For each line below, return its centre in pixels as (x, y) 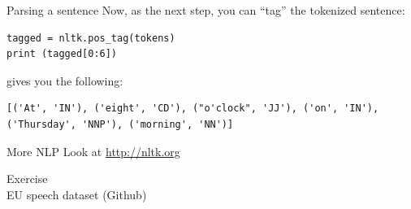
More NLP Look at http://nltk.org (93, 151)
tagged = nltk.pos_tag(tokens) (91, 38)
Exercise (27, 179)
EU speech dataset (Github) (77, 194)
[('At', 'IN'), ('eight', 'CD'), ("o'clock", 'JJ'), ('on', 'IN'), (193, 109)
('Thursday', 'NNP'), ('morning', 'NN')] (120, 124)
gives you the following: (65, 80)
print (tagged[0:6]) (62, 54)
